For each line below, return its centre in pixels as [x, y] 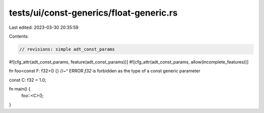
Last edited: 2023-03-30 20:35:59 [44, 27]
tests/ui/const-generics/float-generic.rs [93, 13]
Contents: [19, 36]
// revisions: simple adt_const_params [67, 49]
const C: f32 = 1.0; [28, 80]
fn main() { [20, 89]
